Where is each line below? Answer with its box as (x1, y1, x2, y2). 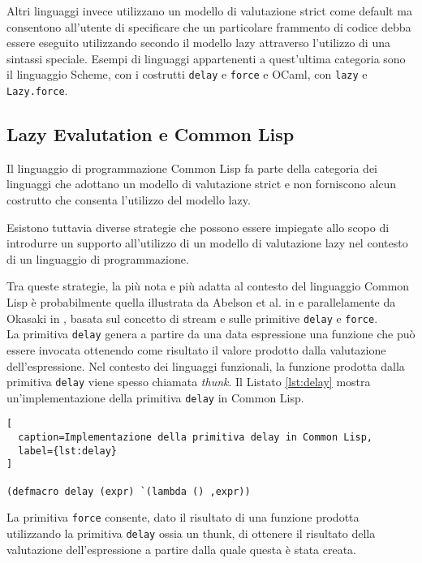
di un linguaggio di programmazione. (6, 250, 189, 267)
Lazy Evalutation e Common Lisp (6, 122, 295, 147)
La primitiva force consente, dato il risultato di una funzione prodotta (6, 509, 360, 526)
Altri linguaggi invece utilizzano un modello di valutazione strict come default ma (6, 2, 412, 19)
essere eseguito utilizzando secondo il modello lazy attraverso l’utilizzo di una (6, 34, 390, 51)
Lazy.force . (6, 82, 68, 99)
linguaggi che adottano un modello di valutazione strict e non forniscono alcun (6, 175, 397, 192)
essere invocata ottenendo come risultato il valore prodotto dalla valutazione (6, 341, 386, 358)
